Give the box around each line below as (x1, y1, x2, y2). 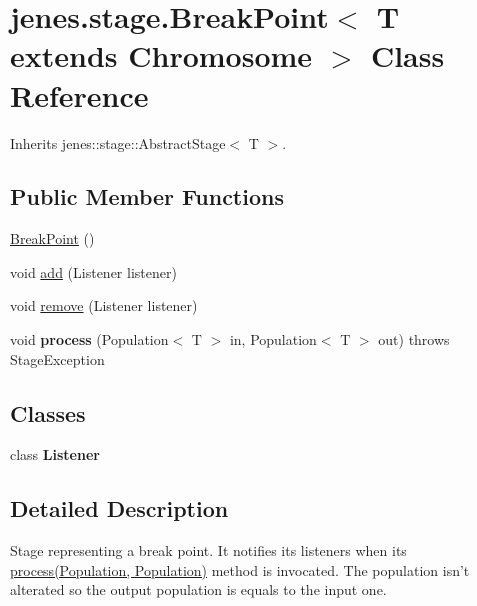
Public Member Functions (10, 181, 284, 212)
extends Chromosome (10, 35, 313, 76)
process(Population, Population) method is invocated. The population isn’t (10, 559, 470, 580)
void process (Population (10, 329, 169, 350)
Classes (10, 397, 86, 428)
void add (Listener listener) (10, 261, 177, 282)
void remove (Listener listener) (10, 295, 198, 316)
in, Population (229, 329, 317, 350)
